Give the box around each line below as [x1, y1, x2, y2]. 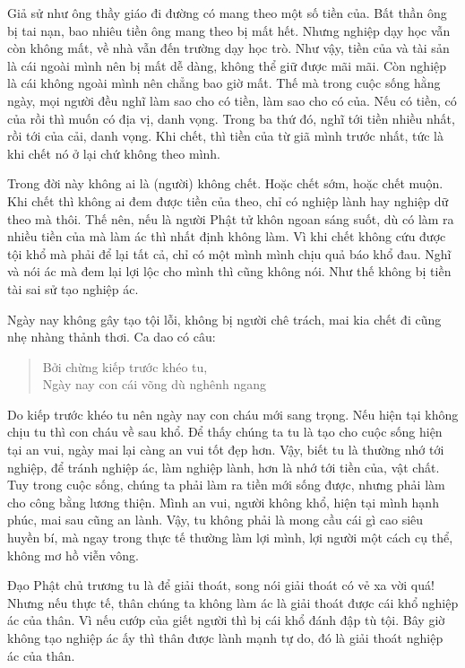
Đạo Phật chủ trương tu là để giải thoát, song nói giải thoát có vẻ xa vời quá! [7, 576, 435, 594]
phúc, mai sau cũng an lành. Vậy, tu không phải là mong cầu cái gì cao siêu [7, 510, 424, 529]
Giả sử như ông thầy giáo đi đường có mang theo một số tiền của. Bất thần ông [7, 4, 447, 22]
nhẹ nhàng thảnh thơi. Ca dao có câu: [7, 327, 216, 346]
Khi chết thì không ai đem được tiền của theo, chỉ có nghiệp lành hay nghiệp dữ [7, 191, 449, 210]
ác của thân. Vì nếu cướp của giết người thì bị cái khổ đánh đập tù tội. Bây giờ [7, 611, 445, 629]
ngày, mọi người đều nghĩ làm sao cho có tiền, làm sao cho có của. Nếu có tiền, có [7, 91, 457, 109]
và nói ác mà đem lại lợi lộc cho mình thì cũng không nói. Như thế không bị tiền [7, 262, 452, 281]
